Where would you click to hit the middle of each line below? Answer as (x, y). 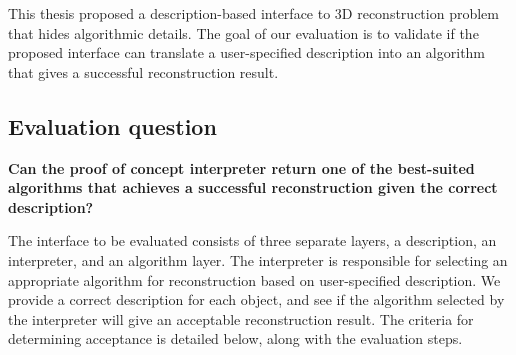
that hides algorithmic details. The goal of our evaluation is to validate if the (243, 32)
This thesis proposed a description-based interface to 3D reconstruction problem (253, 13)
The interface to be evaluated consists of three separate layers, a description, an (252, 240)
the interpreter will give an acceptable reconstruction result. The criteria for (241, 318)
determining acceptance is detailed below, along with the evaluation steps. (235, 338)
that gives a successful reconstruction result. (143, 71)
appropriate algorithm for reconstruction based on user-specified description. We (254, 279)
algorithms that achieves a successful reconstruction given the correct (253, 187)
